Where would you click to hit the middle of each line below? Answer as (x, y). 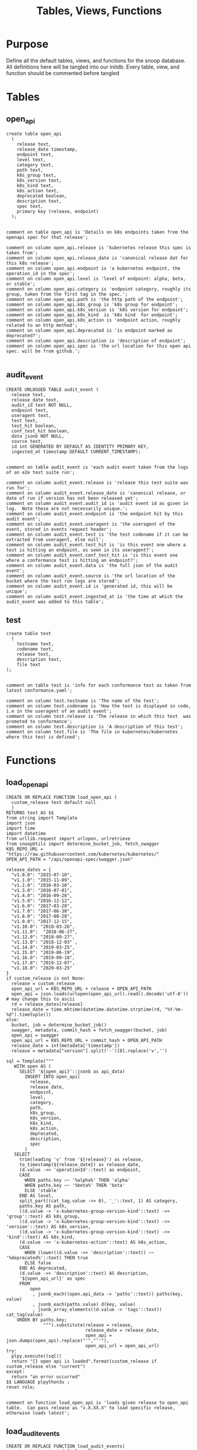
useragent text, (31, 416)
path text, (30, 170)
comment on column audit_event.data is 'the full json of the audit (92, 566)
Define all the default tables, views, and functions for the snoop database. (96, 60)
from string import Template (42, 818)
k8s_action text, (38, 191)
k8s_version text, (39, 181)
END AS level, (37, 1196)
